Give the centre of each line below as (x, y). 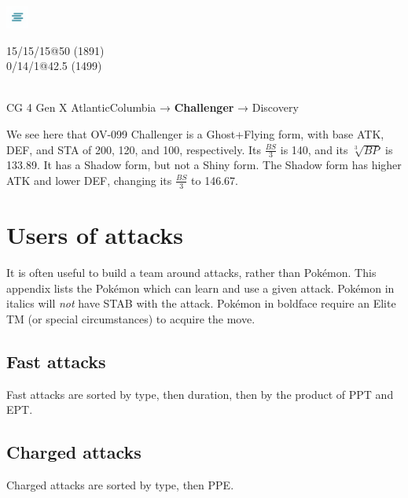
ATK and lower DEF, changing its (89, 180)
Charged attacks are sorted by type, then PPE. (120, 484)
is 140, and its (314, 149)
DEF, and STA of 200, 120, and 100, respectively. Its (134, 149)
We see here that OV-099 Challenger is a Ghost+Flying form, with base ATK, (195, 133)
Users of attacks (95, 234)
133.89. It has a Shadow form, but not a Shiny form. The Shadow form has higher (204, 165)
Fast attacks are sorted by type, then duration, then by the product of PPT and (200, 394)
